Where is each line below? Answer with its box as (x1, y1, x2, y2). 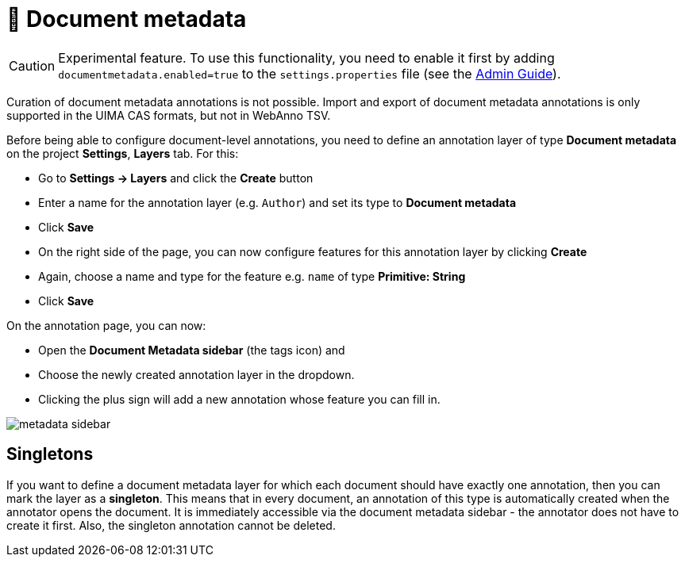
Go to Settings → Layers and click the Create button (38, 170, 314, 185)
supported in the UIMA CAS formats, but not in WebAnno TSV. (6, 108, 331, 122)
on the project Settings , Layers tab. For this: (6, 146, 239, 160)
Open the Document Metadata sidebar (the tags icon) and (38, 343, 345, 357)
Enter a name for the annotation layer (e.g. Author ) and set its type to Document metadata (38, 195, 517, 209)
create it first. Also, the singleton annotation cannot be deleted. (6, 518, 336, 532)
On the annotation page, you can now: (6, 318, 206, 332)
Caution (9, 57, 56, 74)
